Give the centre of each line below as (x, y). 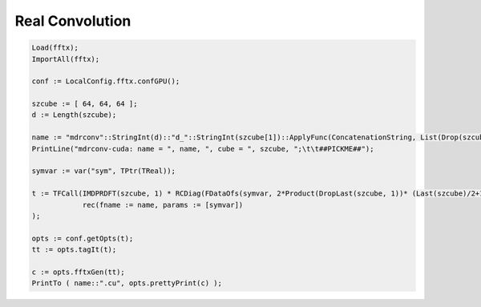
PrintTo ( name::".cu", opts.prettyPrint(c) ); (127, 283)
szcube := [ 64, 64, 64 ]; (85, 104)
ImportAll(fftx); (66, 59)
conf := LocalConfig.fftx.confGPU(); (106, 81)
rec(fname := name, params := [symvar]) (163, 205)
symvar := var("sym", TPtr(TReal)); (104, 171)
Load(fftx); (55, 48)
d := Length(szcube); (74, 115)
